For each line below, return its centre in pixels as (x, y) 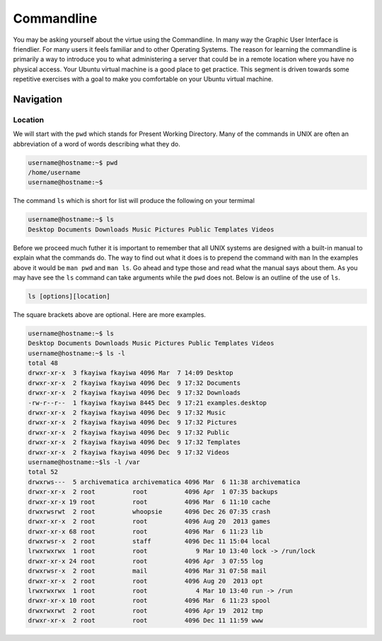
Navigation (38, 99)
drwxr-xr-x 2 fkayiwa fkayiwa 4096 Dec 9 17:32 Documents (134, 383)
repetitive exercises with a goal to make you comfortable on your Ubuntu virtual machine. (143, 79)
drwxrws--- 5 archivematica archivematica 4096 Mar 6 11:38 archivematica (164, 482)
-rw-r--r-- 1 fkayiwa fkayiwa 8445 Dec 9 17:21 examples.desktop (147, 403)
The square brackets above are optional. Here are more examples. (110, 314)
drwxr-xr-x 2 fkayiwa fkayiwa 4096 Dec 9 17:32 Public (129, 432)
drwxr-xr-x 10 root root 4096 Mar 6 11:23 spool (149, 601)
